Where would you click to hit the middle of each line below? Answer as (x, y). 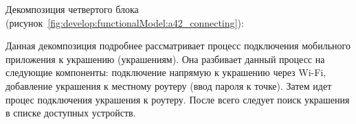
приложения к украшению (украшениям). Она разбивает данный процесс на (165, 59)
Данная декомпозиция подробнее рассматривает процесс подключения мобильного (178, 46)
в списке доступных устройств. (71, 113)
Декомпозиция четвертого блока (72, 9)
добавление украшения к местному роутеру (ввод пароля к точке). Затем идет (169, 85)
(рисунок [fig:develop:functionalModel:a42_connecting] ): (125, 22)
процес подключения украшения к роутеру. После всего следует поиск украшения (178, 99)
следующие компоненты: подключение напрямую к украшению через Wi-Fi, (166, 72)
